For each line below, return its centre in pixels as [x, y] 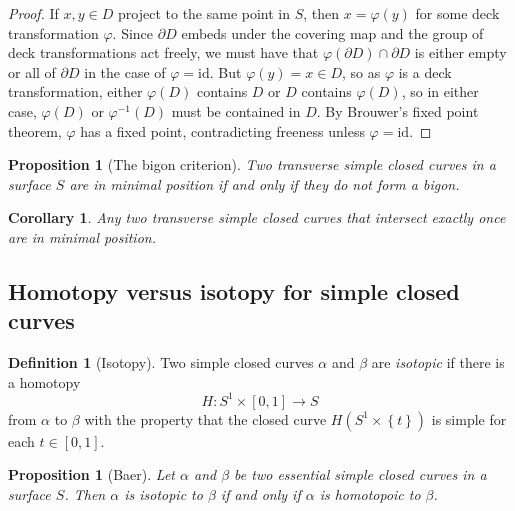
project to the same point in [204, 13]
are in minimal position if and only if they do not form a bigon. [264, 183]
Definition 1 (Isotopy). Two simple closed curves [161, 362]
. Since [133, 32]
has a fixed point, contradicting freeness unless [222, 130]
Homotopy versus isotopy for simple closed [234, 290]
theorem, [35, 130]
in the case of [125, 71]
